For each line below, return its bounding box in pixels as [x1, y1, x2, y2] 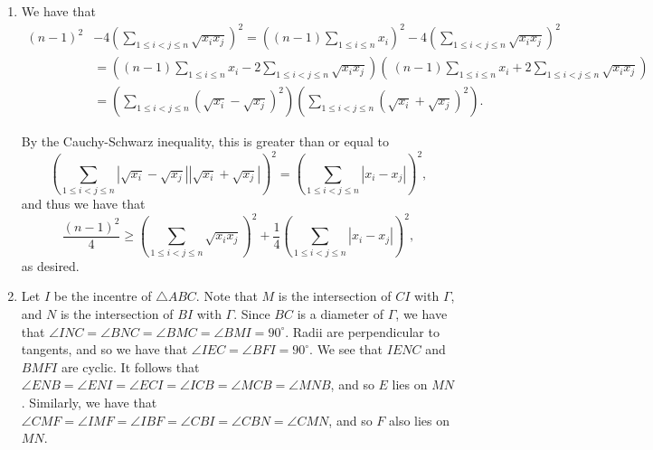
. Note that [195, 286, 258, 305]
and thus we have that [21, 194, 146, 212]
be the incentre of [53, 286, 152, 305]
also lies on [388, 410, 450, 429]
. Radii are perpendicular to [285, 322, 440, 341]
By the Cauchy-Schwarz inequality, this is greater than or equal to [21, 132, 389, 151]
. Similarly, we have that [21, 392, 157, 411]
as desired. [21, 256, 80, 275]
